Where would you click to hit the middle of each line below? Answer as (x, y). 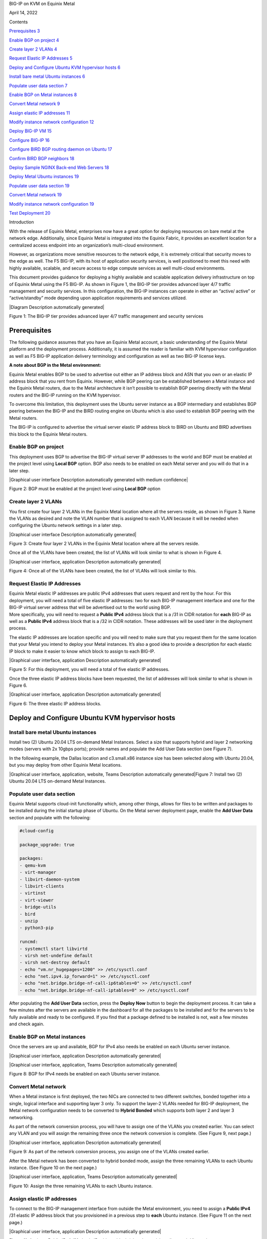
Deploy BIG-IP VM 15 (30, 131)
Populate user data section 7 (38, 85)
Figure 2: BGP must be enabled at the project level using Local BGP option (85, 489)
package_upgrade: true (47, 845)
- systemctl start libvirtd (53, 949)
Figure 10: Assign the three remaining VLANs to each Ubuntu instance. (81, 1186)
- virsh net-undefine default (56, 956)
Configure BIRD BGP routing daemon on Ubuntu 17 (61, 149)
